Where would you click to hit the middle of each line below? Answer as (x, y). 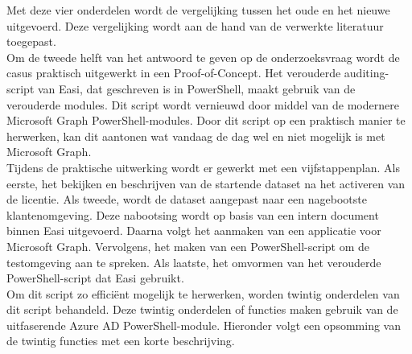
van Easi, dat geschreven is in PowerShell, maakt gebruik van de (197, 88)
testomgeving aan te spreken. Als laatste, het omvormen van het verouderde (194, 262)
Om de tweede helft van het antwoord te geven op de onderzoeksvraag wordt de (203, 57)
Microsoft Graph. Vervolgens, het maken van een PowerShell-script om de (188, 246)
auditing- (367, 73)
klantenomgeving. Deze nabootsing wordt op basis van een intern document (193, 214)
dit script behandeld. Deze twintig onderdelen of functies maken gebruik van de (202, 309)
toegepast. (31, 41)
